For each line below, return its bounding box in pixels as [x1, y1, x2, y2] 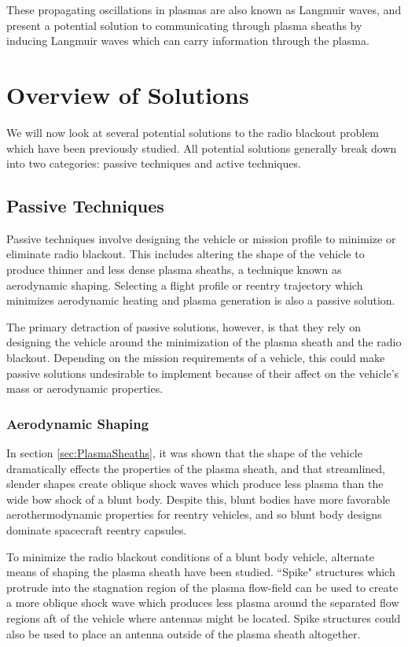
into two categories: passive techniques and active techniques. [6, 155, 301, 172]
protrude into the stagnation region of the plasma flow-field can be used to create [6, 579, 399, 595]
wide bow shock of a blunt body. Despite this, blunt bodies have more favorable [6, 490, 391, 507]
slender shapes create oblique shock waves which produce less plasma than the [6, 475, 384, 492]
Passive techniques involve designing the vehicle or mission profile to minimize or [6, 230, 396, 246]
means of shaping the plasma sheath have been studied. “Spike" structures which [6, 564, 395, 580]
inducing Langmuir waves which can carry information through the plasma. [6, 32, 369, 49]
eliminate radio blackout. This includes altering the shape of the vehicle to [6, 246, 365, 262]
